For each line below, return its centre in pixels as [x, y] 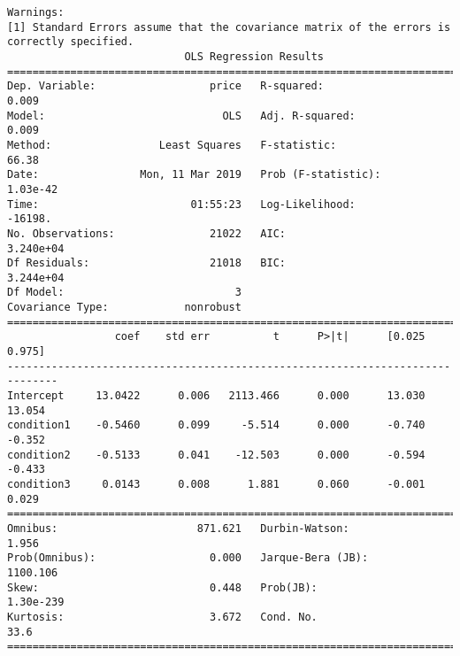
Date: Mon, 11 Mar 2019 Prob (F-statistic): [194, 175]
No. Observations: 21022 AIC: [146, 233]
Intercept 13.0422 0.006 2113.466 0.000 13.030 [216, 396]
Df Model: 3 [124, 293]
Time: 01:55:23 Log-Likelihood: [181, 204]
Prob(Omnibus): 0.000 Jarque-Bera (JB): [188, 558]
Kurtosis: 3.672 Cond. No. [162, 617]
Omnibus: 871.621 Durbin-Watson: [178, 528]
